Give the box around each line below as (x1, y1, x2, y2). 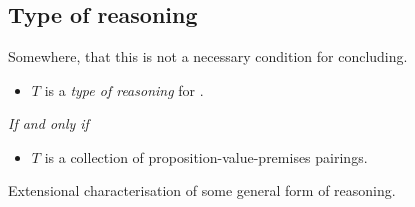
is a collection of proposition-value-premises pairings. (44, 146, 368, 167)
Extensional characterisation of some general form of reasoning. (8, 180, 396, 201)
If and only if (8, 113, 89, 134)
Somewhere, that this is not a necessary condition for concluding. (8, 46, 408, 66)
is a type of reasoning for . (44, 79, 204, 100)
